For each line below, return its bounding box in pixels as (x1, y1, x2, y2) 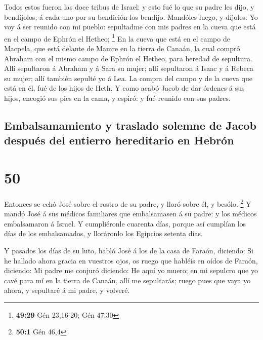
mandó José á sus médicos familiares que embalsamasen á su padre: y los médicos (4, 208, 257, 219)
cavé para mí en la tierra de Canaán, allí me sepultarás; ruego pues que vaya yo (4, 275, 251, 285)
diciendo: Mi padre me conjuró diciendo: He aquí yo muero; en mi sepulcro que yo (4, 265, 258, 276)
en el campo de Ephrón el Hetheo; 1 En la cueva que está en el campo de (4, 31, 230, 44)
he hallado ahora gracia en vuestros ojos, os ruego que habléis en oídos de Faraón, (4, 255, 258, 266)
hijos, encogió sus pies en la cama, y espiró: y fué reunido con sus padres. (4, 93, 231, 103)
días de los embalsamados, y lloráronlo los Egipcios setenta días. (4, 228, 203, 239)
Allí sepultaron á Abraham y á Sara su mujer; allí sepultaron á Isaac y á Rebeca (4, 63, 254, 73)
